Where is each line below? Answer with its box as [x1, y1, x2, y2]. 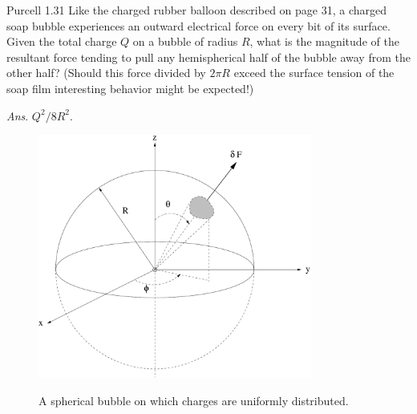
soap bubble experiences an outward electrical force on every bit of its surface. [6, 17, 391, 34]
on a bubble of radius [132, 33, 238, 50]
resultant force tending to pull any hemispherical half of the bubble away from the [6, 48, 411, 65]
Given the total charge [6, 33, 117, 50]
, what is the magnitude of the [249, 33, 399, 50]
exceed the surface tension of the [233, 64, 395, 81]
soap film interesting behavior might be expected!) [6, 79, 254, 96]
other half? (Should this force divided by [6, 64, 206, 81]
